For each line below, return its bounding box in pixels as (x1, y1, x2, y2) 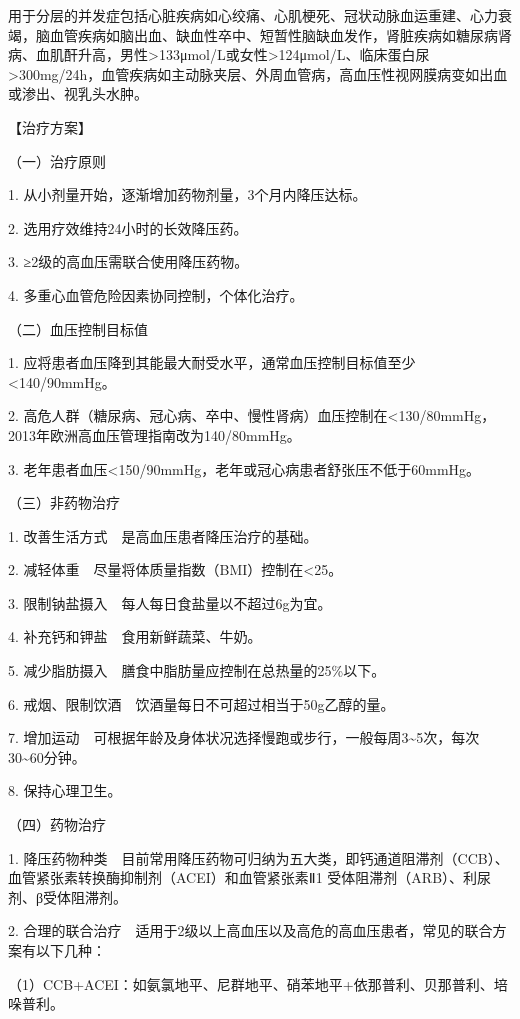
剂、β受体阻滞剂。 (8, 886, 128, 907)
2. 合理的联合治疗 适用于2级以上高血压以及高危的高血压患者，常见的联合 (8, 920, 493, 941)
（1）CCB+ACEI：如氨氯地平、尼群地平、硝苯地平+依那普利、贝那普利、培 (8, 973, 508, 994)
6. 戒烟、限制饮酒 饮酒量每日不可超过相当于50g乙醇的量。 (8, 693, 395, 714)
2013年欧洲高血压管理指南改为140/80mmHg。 (8, 424, 301, 445)
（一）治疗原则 (8, 150, 106, 171)
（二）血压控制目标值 (8, 318, 148, 339)
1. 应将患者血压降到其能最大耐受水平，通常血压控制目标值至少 (8, 352, 416, 373)
